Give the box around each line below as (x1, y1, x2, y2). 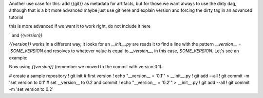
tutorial (9, 14, 23, 20)
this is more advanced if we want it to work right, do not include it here (9, 23, 151, 29)
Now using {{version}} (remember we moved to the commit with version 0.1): (9, 64, 163, 70)
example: (9, 55, 28, 60)
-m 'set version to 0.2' (9, 86, 54, 92)
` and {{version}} (9, 32, 43, 38)
